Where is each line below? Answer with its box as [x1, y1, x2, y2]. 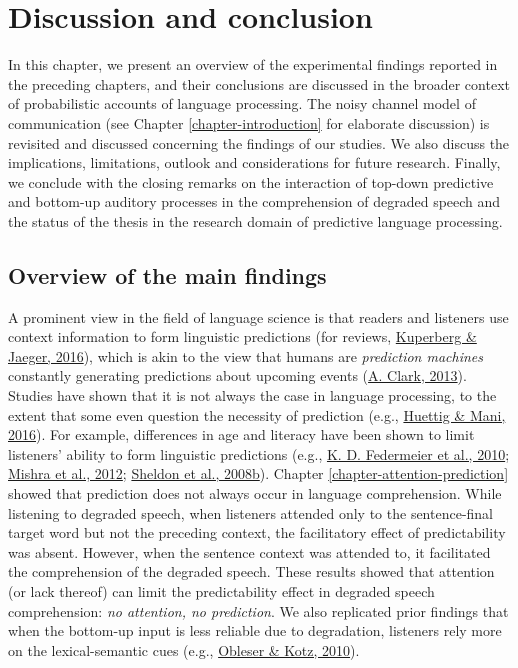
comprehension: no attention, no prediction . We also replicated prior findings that [8, 600, 509, 621]
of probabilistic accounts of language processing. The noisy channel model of [8, 93, 476, 114]
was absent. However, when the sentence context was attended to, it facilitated [8, 541, 491, 562]
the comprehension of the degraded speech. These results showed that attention [8, 561, 495, 582]
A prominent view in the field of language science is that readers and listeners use [8, 306, 509, 327]
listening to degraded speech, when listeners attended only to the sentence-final [8, 502, 494, 523]
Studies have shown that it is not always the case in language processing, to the [8, 385, 497, 406]
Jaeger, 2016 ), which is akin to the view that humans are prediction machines [8, 345, 483, 366]
